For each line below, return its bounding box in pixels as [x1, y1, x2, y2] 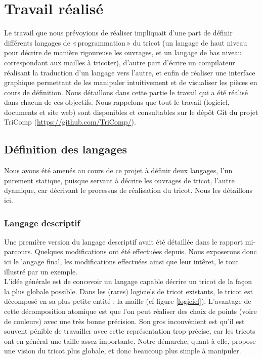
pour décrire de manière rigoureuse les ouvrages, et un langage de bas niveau [4, 47, 242, 58]
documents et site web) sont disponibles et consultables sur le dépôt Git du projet [4, 106, 258, 117]
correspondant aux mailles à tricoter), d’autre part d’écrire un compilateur [4, 57, 235, 67]
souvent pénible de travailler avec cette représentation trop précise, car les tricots [4, 326, 255, 336]
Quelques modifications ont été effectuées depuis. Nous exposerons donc [34, 246, 257, 257]
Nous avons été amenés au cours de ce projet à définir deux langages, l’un [4, 165, 233, 176]
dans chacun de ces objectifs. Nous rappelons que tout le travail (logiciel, [4, 97, 230, 107]
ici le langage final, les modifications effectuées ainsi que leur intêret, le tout [4, 256, 239, 267]
